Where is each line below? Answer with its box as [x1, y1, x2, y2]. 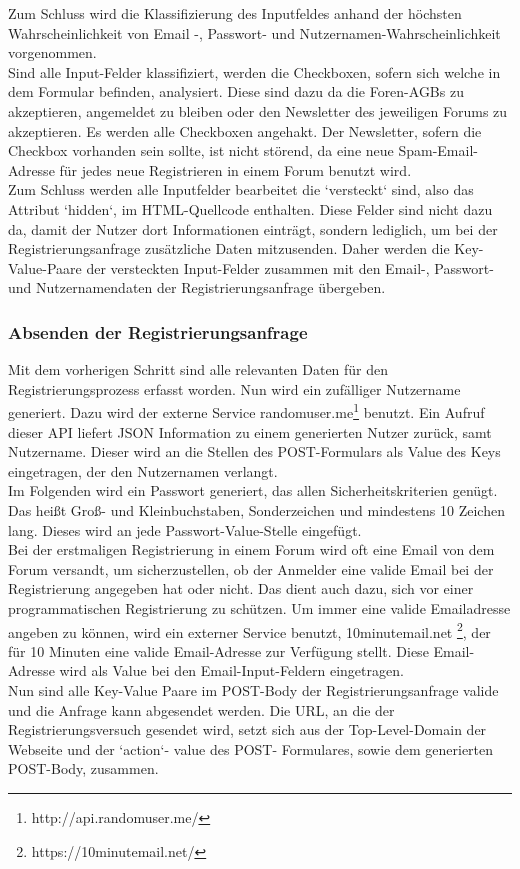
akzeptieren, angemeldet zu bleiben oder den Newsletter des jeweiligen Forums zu [8, 100, 508, 121]
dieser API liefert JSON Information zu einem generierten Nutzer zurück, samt [8, 421, 492, 442]
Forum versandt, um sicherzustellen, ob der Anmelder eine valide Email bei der [8, 558, 494, 579]
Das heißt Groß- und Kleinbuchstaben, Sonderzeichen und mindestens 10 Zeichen [8, 499, 505, 520]
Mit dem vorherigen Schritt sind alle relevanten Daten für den [8, 359, 389, 380]
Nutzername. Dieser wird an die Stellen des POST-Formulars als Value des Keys [8, 441, 501, 462]
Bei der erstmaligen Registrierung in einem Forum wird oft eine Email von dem [8, 539, 495, 560]
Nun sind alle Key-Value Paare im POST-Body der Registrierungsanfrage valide [8, 679, 499, 700]
